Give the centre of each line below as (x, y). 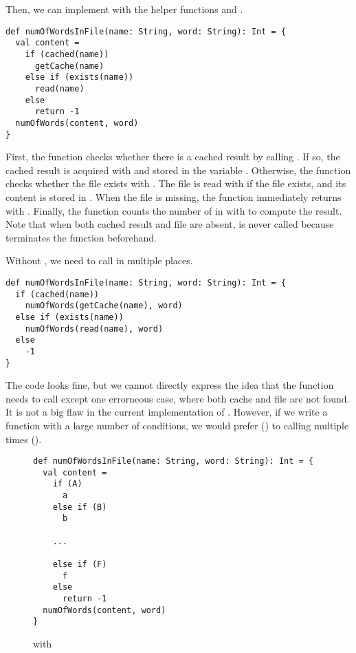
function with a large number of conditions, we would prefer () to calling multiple (177, 425)
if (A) (67, 484)
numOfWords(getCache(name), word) (104, 306)
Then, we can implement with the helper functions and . (124, 9)
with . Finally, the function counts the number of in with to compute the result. (174, 210)
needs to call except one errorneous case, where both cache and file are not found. (178, 398)
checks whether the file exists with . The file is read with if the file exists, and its (176, 183)
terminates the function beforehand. (81, 237)
